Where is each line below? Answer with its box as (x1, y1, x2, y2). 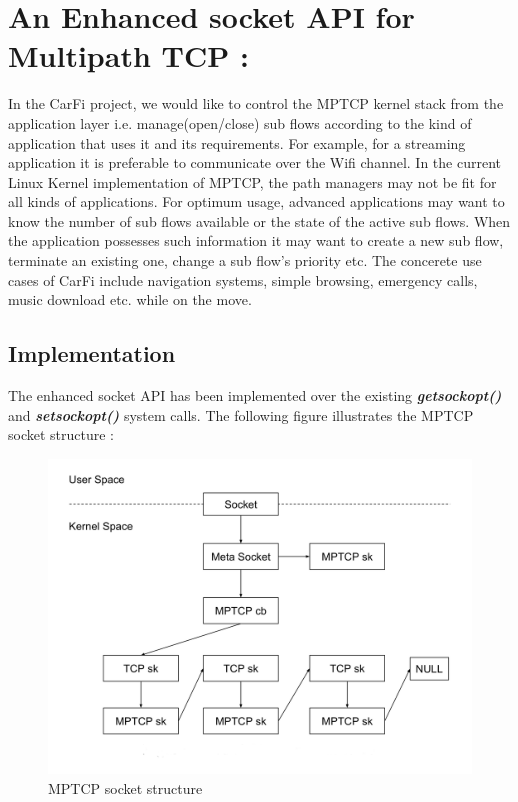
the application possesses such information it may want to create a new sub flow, (8, 230, 504, 251)
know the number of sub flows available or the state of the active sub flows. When (8, 210, 511, 231)
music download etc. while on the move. (8, 289, 252, 310)
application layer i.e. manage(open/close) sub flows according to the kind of (8, 112, 472, 133)
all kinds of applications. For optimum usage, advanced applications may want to (8, 191, 505, 212)
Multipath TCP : (8, 35, 249, 76)
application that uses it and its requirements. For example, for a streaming (8, 132, 466, 153)
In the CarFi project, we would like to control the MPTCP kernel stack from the (8, 93, 504, 114)
